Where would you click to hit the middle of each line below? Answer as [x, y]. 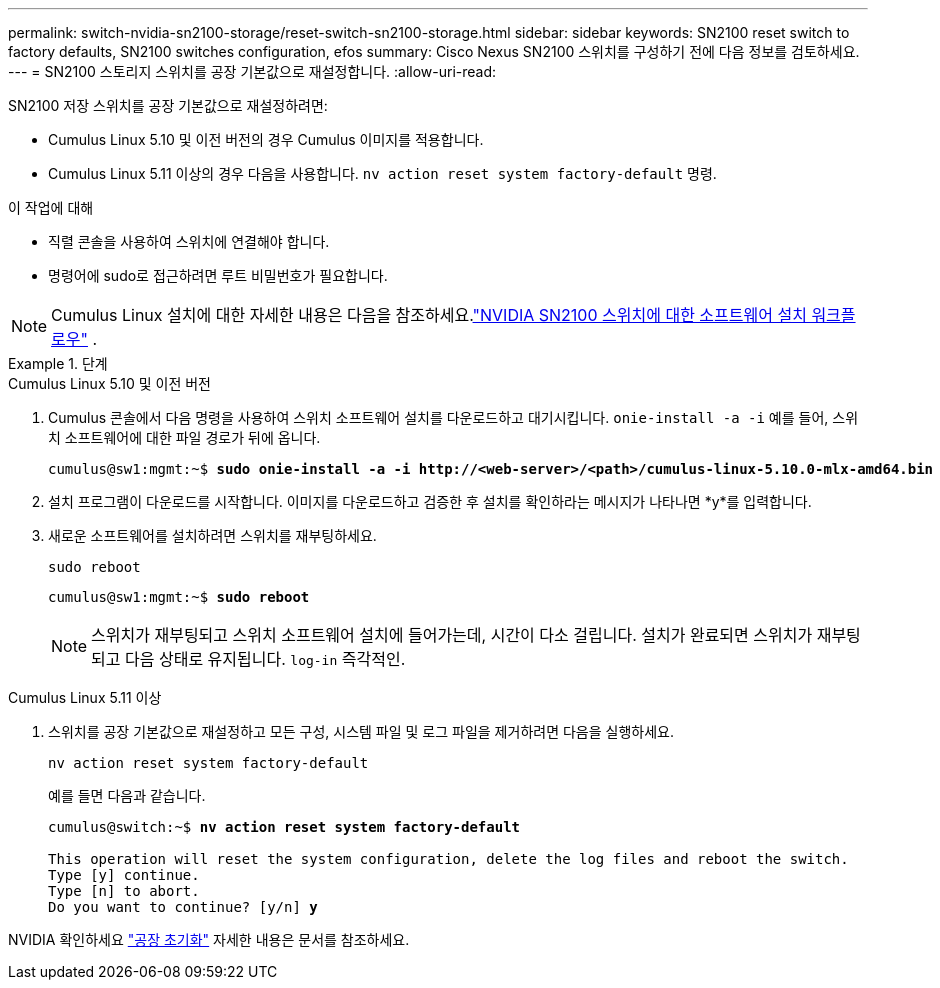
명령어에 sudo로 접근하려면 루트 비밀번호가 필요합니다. [218, 275]
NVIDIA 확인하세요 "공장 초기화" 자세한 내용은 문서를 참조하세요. [209, 939]
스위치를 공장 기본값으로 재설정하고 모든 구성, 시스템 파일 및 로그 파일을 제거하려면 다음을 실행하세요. [361, 731]
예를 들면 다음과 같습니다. [127, 795]
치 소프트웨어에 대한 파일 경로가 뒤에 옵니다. [184, 437]
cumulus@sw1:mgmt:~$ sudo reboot [179, 597]
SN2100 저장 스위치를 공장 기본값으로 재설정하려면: [168, 105]
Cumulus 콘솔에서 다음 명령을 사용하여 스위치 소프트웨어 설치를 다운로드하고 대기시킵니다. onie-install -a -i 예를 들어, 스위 [453, 417]
